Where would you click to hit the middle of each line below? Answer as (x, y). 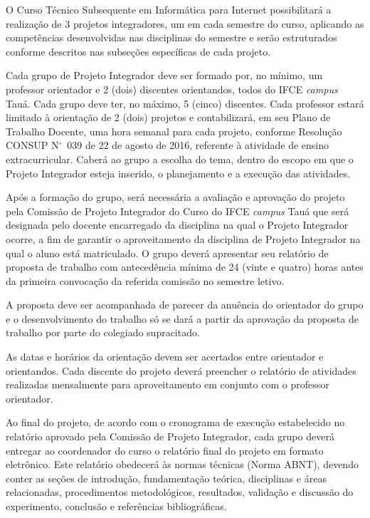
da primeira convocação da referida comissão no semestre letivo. (145, 280)
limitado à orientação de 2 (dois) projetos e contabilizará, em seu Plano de (168, 117)
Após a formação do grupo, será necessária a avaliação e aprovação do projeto (175, 197)
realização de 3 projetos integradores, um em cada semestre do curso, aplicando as (185, 23)
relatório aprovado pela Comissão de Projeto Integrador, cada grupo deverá (170, 436)
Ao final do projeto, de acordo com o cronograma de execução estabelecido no (175, 422)
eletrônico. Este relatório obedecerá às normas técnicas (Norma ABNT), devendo (182, 464)
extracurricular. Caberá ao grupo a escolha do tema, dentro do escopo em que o (180, 159)
